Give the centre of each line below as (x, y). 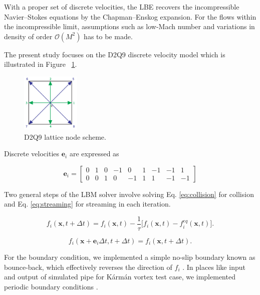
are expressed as (94, 154)
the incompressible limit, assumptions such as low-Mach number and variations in (129, 26)
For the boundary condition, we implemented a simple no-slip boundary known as (130, 257)
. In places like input (214, 267)
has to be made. (108, 36)
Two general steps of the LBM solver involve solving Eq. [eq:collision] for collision (129, 194)
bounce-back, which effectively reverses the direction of (88, 267)
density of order (28, 36)
